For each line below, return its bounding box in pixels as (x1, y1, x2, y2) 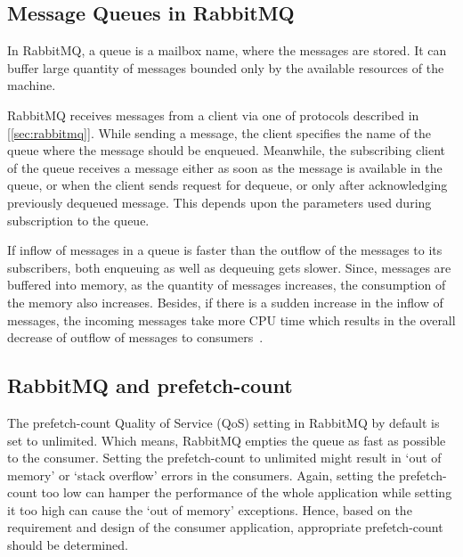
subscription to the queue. (7, 210, 150, 229)
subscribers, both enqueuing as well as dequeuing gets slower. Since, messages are (7, 258, 451, 276)
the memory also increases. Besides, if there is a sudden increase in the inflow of (7, 292, 443, 311)
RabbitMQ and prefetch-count (7, 372, 293, 399)
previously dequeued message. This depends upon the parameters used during (7, 192, 432, 211)
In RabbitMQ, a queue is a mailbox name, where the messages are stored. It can (7, 41, 447, 60)
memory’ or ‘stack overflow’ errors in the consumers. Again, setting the (7, 465, 395, 484)
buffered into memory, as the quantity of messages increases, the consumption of (7, 275, 446, 294)
